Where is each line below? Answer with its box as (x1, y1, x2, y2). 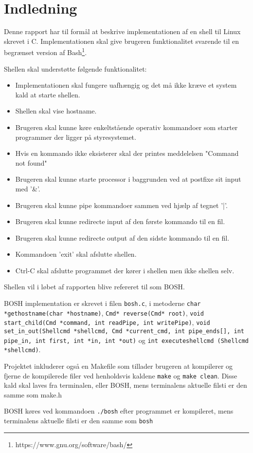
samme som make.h (4, 389, 62, 399)
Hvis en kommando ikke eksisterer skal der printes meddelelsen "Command (15, 148, 239, 158)
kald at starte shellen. (15, 89, 80, 99)
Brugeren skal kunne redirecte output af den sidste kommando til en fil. (15, 232, 230, 243)
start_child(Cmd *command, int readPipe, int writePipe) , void (4, 317, 210, 327)
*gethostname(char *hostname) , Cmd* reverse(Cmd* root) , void (4, 307, 204, 318)
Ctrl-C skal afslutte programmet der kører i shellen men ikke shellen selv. (15, 265, 235, 275)
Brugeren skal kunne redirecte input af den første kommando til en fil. (15, 216, 225, 226)
